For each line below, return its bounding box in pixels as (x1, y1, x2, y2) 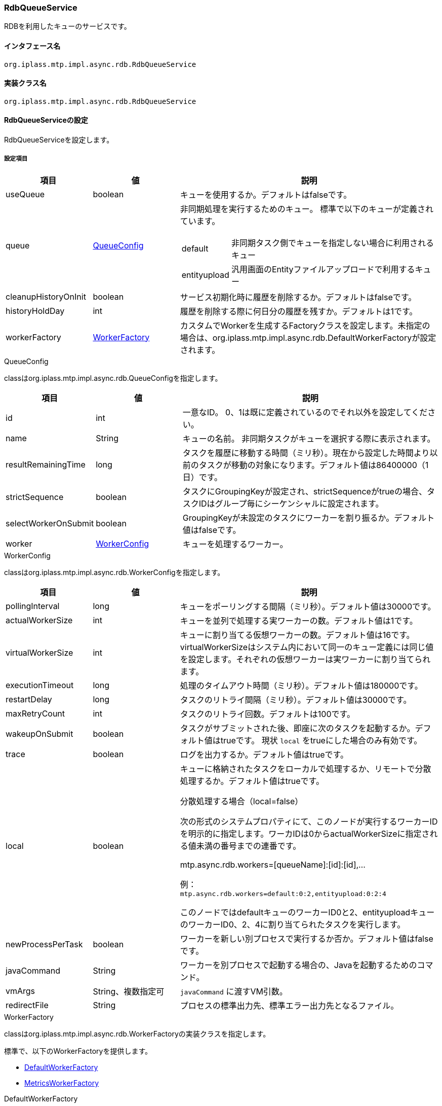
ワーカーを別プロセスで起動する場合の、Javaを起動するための (180, 959, 417, 970)
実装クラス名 (4, 79, 47, 88)
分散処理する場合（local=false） (180, 796, 303, 806)
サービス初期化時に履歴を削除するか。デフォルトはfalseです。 (180, 292, 417, 302)
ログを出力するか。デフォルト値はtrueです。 (180, 749, 348, 760)
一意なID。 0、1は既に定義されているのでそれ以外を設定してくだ (182, 407, 428, 417)
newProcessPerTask (6, 939, 83, 949)
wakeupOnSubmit (6, 728, 73, 739)
